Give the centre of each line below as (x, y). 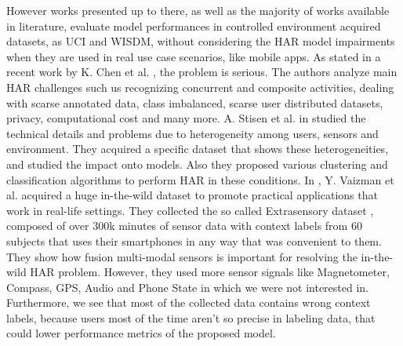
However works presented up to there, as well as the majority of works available (198, 10)
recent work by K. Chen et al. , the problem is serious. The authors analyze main (202, 72)
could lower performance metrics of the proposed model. (141, 333)
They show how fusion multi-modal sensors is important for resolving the (182, 256)
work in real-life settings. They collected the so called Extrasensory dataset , (190, 210)
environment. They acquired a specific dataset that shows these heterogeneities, (198, 149)
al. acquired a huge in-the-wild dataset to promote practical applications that (192, 195)
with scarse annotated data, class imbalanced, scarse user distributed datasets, (195, 102)
